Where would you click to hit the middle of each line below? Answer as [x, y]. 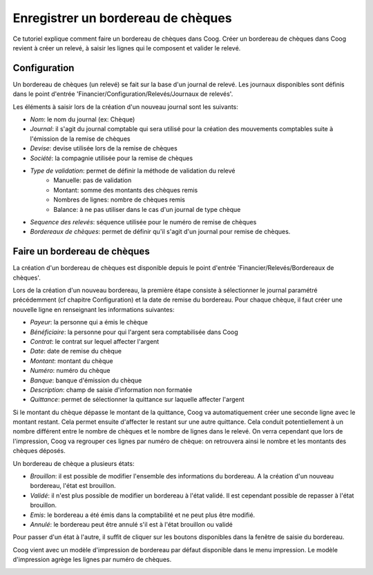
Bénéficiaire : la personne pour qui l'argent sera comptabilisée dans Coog [134, 332]
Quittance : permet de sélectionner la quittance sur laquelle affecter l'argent [137, 400]
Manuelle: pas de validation [93, 180]
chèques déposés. [39, 451]
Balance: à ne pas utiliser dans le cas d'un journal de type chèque [147, 209]
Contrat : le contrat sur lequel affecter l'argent [95, 341]
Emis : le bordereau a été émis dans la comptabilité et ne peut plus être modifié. [143, 515]
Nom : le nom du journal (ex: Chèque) [83, 119]
